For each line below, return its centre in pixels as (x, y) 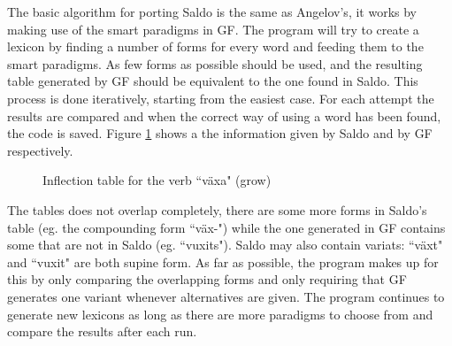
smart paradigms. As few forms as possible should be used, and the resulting (215, 63)
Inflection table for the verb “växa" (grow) (157, 180)
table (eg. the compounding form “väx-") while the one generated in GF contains (226, 227)
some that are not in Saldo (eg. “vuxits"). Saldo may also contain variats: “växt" (225, 245)
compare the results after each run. (102, 331)
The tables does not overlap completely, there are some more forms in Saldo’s (217, 209)
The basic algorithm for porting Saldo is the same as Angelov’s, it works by (212, 12)
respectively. (40, 150)
